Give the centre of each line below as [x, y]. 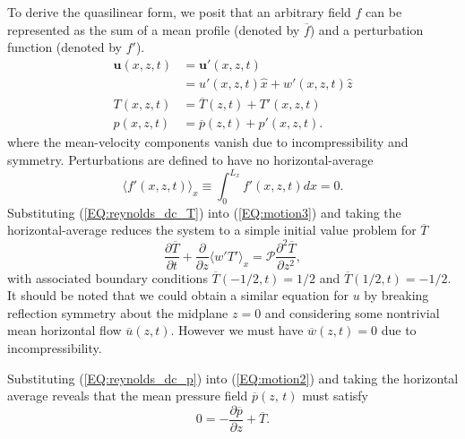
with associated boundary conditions [108, 277]
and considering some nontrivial [352, 312]
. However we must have [237, 330]
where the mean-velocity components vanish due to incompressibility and [208, 142]
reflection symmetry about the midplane [118, 312]
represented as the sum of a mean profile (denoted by [154, 29]
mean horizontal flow [65, 330]
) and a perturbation [366, 29]
